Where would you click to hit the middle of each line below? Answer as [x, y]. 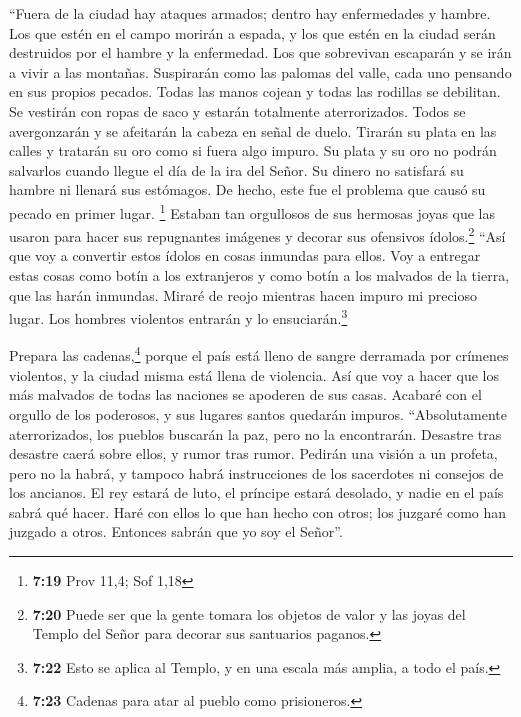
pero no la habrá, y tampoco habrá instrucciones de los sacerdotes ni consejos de [256, 472]
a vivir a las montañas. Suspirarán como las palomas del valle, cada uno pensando [260, 71]
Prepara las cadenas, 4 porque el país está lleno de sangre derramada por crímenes [259, 354]
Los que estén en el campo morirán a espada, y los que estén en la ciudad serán [252, 32]
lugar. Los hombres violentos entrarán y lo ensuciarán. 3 [178, 316]
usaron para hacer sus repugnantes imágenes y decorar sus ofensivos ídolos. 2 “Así [257, 234]
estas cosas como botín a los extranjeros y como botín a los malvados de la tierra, [259, 275]
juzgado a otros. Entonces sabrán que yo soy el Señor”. [176, 531]
